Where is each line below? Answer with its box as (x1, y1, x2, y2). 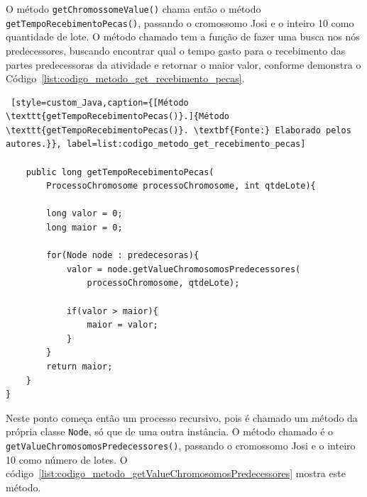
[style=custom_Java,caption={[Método (11, 97, 189, 108)
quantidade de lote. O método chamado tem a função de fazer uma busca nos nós (6, 29, 360, 44)
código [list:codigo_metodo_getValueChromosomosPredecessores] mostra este (6, 466, 346, 481)
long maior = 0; (46, 223, 123, 233)
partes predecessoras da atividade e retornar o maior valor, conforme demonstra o (6, 57, 361, 72)
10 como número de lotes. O (6, 452, 128, 467)
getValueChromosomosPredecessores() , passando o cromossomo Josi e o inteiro (6, 438, 356, 452)
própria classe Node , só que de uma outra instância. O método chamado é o (6, 424, 334, 439)
